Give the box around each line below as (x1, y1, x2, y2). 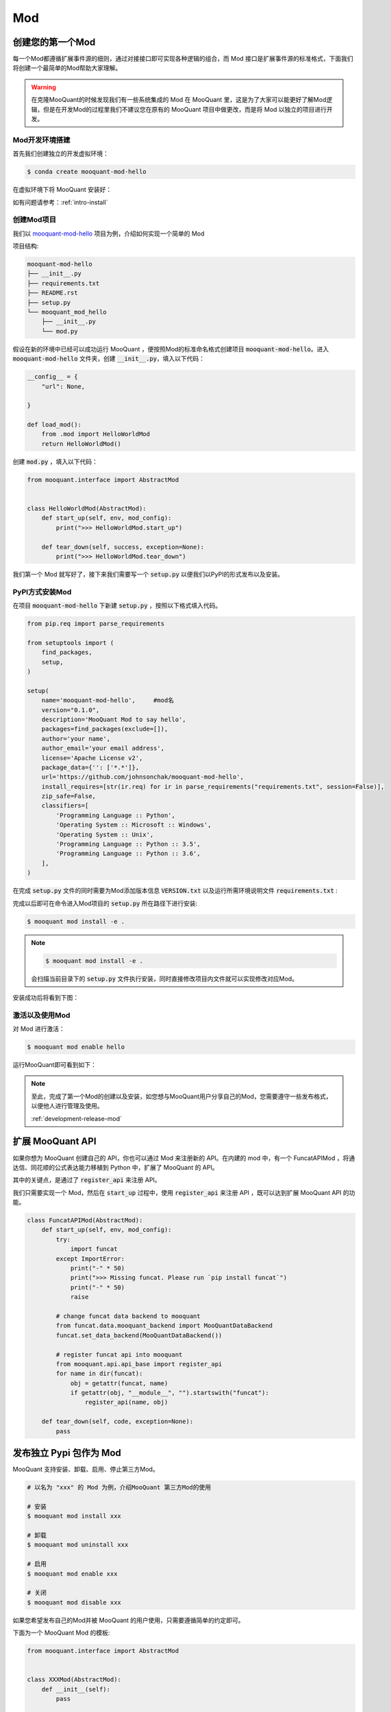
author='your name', (41, 735, 111, 742)
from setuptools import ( (27, 639, 114, 646)
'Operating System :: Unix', (55, 831, 154, 838)
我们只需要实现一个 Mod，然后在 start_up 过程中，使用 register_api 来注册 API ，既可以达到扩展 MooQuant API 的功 (12, 1188, 355, 1196)
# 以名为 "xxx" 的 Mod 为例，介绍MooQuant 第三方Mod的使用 (27, 1483, 212, 1491)
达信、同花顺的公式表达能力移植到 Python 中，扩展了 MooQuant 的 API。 (12, 1163, 218, 1171)
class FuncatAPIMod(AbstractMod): (27, 1216, 143, 1224)
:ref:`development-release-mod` (31, 1114, 123, 1122)
